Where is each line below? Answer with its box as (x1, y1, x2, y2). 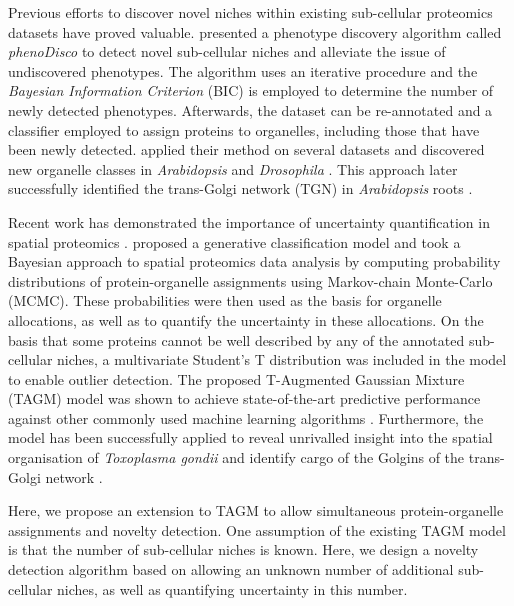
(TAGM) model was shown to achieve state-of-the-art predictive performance (8, 388, 481, 409)
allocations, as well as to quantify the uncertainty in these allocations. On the (8, 309, 484, 330)
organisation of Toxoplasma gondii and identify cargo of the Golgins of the (8, 447, 465, 468)
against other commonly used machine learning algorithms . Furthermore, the (8, 407, 484, 428)
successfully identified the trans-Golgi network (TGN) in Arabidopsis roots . (8, 178, 473, 199)
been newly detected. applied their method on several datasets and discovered (8, 139, 485, 160)
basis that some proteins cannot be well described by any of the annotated (8, 329, 465, 350)
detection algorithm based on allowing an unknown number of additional (8, 559, 454, 580)
